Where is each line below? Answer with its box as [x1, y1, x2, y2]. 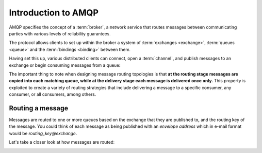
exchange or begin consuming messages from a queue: [9, 62, 121, 68]
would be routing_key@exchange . [9, 130, 77, 136]
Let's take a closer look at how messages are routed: [9, 139, 115, 145]
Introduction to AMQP [9, 7, 99, 18]
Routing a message [9, 104, 68, 112]
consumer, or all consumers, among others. [9, 92, 97, 97]
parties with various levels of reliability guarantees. [9, 31, 111, 36]
